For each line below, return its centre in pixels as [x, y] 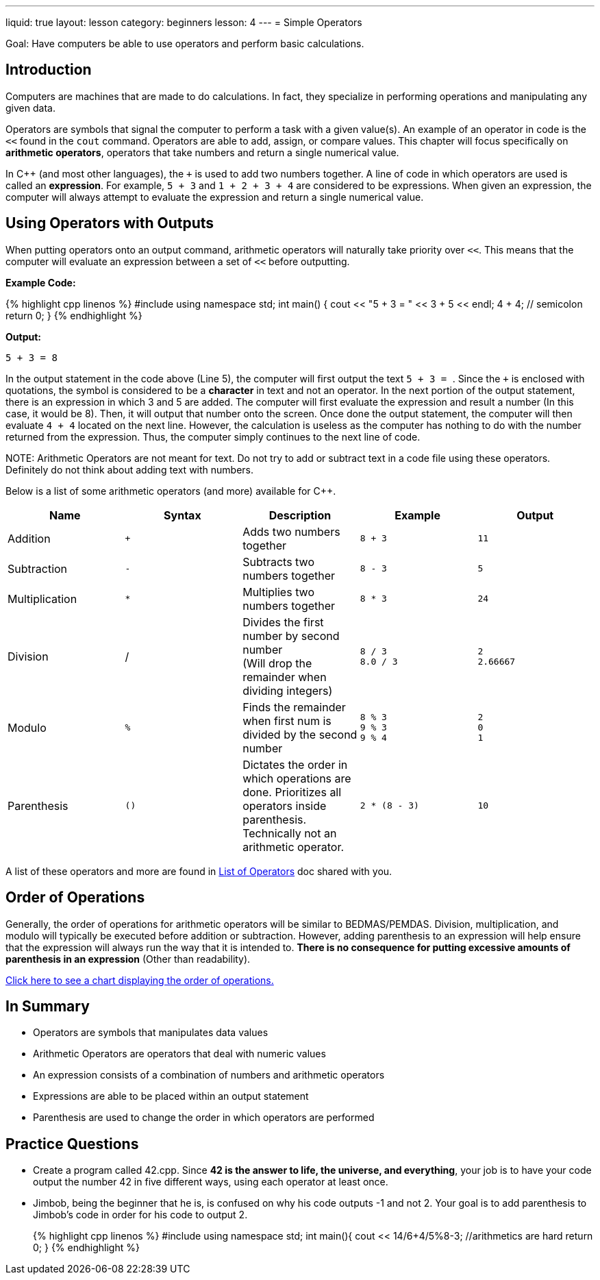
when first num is [287, 721]
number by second [291, 636]
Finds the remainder [294, 707]
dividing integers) [288, 690]
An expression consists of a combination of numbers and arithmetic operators [209, 1075]
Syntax [183, 515]
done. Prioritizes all [292, 792]
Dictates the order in [295, 764]
